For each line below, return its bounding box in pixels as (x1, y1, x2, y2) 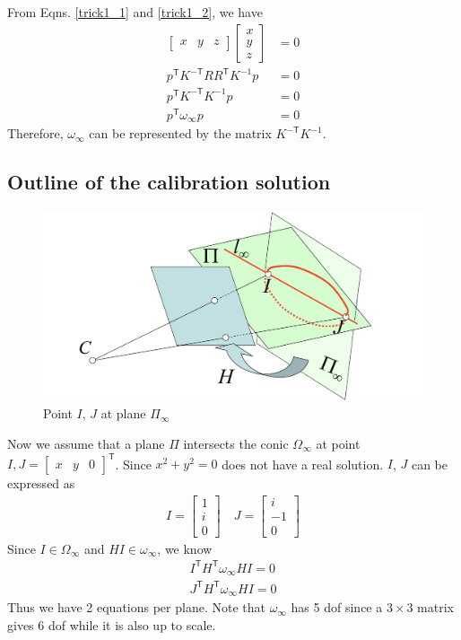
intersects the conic (183, 434, 289, 453)
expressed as (7, 474, 75, 493)
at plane (100, 404, 146, 423)
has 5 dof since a (291, 598, 383, 617)
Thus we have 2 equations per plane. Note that (7, 598, 265, 617)
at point (316, 434, 361, 453)
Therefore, (7, 124, 64, 143)
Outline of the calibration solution (7, 168, 331, 196)
